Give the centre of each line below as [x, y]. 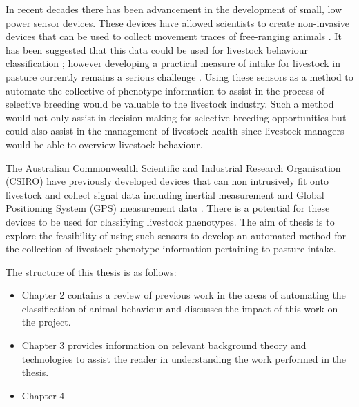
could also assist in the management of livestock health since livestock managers [175, 131]
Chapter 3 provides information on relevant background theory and [164, 345]
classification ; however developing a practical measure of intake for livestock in [173, 63]
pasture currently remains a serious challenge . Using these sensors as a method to [179, 76]
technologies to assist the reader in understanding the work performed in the [184, 358]
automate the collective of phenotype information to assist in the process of [165, 90]
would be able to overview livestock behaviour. [104, 144]
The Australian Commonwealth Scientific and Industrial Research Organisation [173, 167]
